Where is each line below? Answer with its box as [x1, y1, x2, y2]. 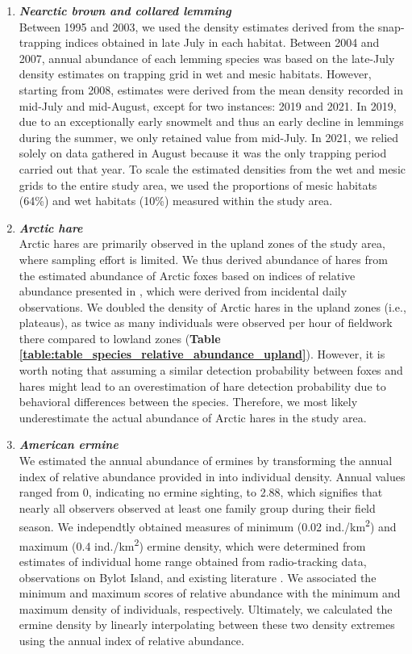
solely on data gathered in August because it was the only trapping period [19, 145, 387, 161]
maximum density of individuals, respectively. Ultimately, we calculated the [19, 600, 393, 617]
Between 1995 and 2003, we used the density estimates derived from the [19, 18, 375, 35]
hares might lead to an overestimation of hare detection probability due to [19, 377, 386, 394]
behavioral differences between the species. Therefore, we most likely [19, 393, 358, 410]
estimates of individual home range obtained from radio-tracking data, [19, 552, 367, 569]
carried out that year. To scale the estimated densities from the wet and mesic [19, 160, 406, 177]
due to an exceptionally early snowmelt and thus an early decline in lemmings [19, 113, 404, 130]
